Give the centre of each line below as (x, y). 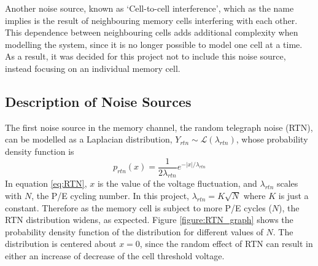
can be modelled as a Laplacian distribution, (89, 139)
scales (287, 183)
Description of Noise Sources (98, 101)
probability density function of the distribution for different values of (134, 231)
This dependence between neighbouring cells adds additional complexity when (152, 32)
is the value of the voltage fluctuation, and (177, 183)
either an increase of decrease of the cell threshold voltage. (115, 255)
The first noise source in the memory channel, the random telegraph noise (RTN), (159, 127)
